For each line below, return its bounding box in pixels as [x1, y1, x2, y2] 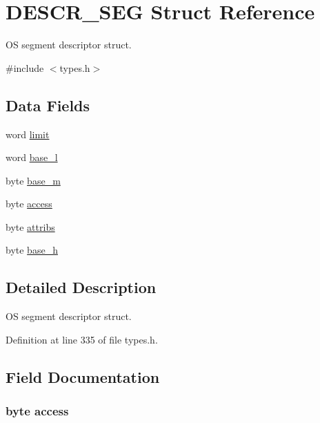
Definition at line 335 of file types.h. [6, 332, 158, 346]
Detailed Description [6, 276, 157, 298]
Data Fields [6, 94, 90, 115]
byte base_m [6, 173, 61, 187]
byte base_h [6, 243, 58, 257]
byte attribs [6, 219, 55, 234]
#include [6, 60, 44, 75]
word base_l [6, 150, 58, 164]
